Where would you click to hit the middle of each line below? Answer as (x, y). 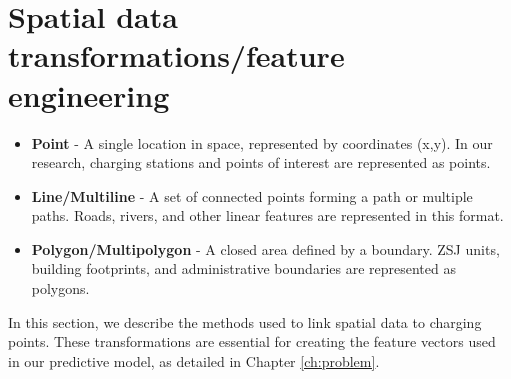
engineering (89, 94)
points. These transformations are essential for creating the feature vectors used (252, 341)
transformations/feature (176, 55)
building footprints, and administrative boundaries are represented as (243, 268)
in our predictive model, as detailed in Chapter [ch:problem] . (194, 360)
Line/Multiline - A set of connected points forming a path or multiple (252, 195)
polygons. (60, 288)
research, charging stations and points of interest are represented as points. (261, 162)
